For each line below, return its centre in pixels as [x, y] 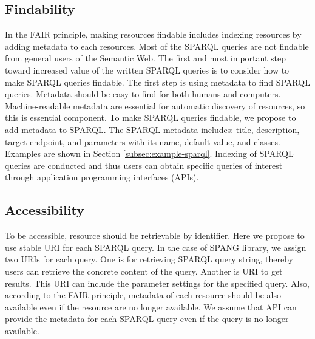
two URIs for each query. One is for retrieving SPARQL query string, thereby [149, 259]
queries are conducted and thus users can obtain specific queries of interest [144, 165]
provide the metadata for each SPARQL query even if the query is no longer [147, 319]
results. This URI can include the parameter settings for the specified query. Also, [157, 283]
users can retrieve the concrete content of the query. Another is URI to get [144, 271]
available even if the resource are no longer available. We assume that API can [151, 306]
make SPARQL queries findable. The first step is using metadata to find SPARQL [157, 82]
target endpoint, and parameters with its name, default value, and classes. [143, 141]
